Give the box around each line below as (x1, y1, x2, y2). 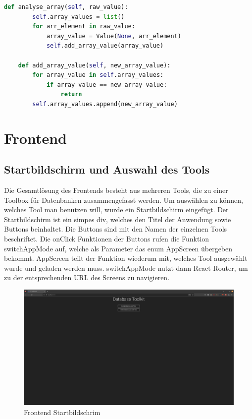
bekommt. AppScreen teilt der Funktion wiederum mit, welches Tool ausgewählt (4, 253, 248, 263)
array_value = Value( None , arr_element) (46, 32, 181, 40)
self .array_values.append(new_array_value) (32, 100, 178, 108)
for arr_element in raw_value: (32, 23, 135, 30)
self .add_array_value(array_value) (46, 42, 164, 50)
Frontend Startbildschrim (24, 407, 101, 417)
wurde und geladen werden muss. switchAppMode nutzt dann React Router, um (4, 262, 248, 273)
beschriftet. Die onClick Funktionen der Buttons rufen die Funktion (4, 234, 209, 244)
